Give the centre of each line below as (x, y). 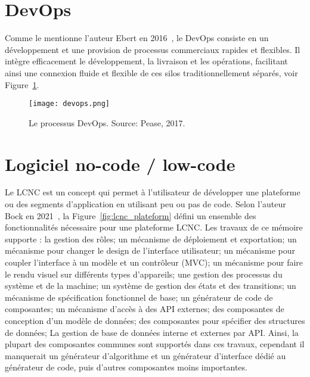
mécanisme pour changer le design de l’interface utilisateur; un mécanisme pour (150, 250)
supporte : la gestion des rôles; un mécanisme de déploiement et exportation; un (151, 239)
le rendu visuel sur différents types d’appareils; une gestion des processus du (144, 274)
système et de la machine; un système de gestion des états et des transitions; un (151, 286)
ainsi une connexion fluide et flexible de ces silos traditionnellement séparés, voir (151, 72)
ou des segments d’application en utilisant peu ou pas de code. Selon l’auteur (145, 204)
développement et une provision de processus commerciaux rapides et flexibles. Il (153, 49)
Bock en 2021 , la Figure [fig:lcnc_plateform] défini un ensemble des (131, 215)
